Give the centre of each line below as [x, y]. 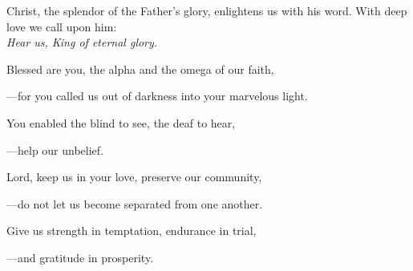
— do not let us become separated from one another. [135, 203]
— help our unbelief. [55, 150]
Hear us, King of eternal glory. [82, 42]
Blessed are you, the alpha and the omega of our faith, [140, 69]
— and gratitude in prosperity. [80, 257]
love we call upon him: [62, 26]
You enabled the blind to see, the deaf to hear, [121, 122]
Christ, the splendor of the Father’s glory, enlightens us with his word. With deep [207, 10]
